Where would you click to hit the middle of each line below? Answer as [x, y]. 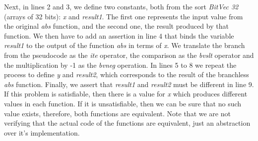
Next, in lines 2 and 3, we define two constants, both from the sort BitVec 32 [121, 6]
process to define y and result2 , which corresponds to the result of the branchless [127, 74]
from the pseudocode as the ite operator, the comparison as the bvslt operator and [129, 55]
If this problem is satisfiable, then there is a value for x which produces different [126, 94]
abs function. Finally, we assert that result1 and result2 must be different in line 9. [129, 84]
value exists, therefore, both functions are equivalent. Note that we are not [117, 113]
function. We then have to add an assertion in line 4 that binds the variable [119, 35]
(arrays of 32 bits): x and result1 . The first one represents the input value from [124, 16]
